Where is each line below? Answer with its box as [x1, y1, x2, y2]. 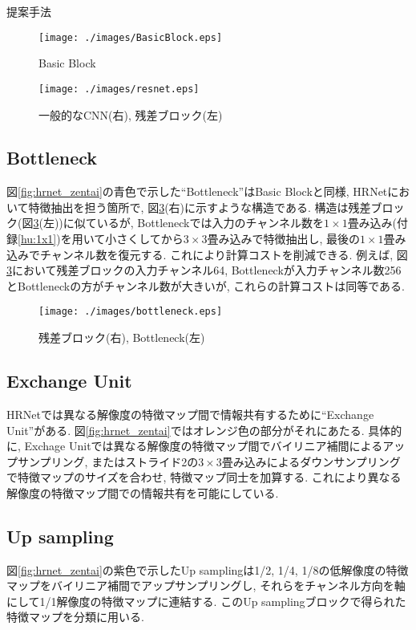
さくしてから [116, 230, 184, 247]
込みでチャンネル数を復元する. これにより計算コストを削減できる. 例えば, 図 [6, 246, 408, 262]
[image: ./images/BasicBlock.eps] [38, 31, 223, 43]
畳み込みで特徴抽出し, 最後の [207, 230, 360, 247]
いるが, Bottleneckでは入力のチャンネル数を [96, 214, 325, 231]
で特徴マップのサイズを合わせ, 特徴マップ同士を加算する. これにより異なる [6, 469, 402, 486]
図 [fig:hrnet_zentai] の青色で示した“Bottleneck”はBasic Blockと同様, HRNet [6, 183, 388, 200]
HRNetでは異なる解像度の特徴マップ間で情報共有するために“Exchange [6, 405, 374, 422]
